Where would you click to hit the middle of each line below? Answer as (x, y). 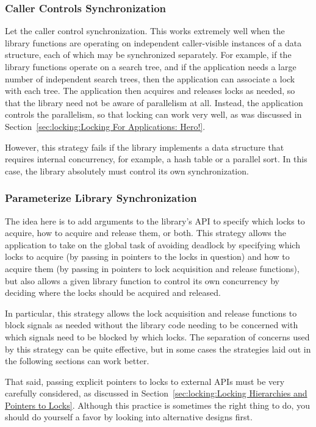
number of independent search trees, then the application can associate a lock (150, 78)
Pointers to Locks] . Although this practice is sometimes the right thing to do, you (157, 405)
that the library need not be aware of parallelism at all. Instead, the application (154, 102)
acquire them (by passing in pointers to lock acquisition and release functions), (152, 268)
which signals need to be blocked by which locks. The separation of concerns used (157, 336)
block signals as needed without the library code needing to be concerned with (152, 325)
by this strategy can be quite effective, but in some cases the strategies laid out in (158, 349)
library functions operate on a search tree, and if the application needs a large (151, 66)
